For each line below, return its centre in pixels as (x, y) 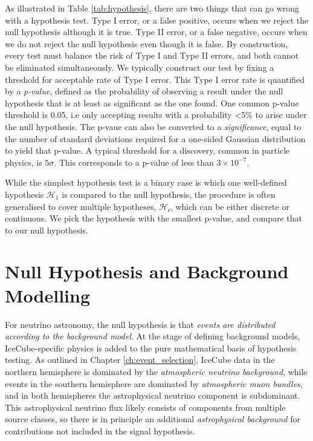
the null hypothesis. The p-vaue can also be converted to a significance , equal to (153, 126)
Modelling (48, 295)
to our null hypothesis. (47, 230)
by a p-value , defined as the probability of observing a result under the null (144, 91)
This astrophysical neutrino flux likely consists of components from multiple (145, 407)
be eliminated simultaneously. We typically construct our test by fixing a (140, 67)
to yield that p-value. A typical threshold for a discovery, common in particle (147, 150)
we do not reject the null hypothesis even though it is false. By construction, (147, 43)
